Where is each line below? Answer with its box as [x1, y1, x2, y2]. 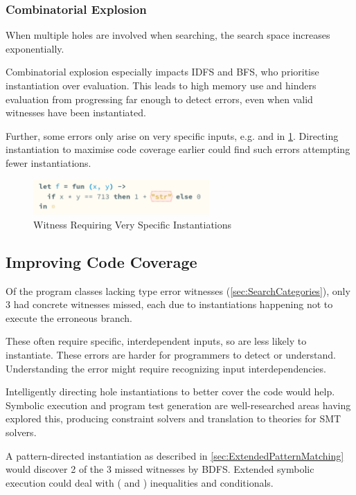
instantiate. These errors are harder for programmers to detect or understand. [6, 348, 336, 361]
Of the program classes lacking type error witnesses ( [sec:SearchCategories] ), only [6, 283, 350, 298]
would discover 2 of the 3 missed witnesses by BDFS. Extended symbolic [6, 462, 314, 476]
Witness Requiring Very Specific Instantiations [33, 217, 232, 231]
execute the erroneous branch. [6, 310, 132, 325]
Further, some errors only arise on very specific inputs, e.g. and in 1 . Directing [6, 128, 339, 143]
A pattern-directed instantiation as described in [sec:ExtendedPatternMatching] [6, 448, 344, 462]
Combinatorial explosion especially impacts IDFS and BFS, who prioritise [6, 64, 319, 79]
